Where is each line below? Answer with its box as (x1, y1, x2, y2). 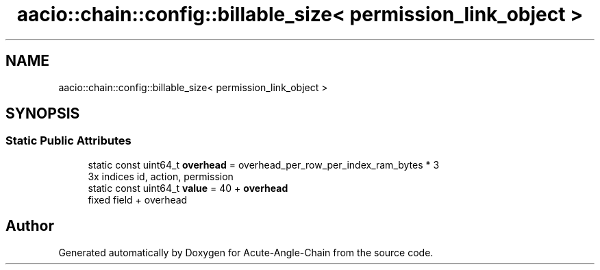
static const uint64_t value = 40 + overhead (88, 182, 288, 194)
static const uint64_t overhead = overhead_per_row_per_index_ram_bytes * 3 (88, 158, 440, 171)
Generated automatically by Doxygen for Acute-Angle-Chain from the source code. (58, 246, 434, 258)
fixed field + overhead (88, 193, 188, 206)
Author (5, 217, 54, 235)
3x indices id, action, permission (88, 170, 234, 182)
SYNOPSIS (5, 105, 80, 123)
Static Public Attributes (5, 134, 132, 148)
